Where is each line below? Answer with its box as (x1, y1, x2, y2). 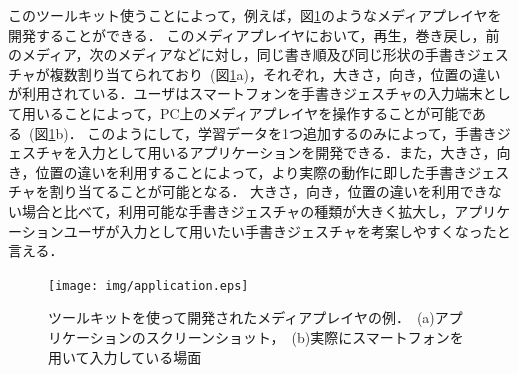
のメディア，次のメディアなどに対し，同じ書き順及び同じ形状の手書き (8, 44, 467, 65)
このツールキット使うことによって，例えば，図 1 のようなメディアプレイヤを (8, 5, 502, 25)
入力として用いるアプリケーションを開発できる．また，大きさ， (77, 142, 497, 163)
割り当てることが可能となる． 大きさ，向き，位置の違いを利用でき (49, 181, 488, 202)
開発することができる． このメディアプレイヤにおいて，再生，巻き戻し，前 (8, 24, 500, 45)
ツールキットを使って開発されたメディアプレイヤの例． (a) (48, 307, 435, 328)
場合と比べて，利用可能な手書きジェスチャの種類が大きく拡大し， (21, 200, 455, 221)
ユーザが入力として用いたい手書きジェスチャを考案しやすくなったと (63, 220, 511, 241)
